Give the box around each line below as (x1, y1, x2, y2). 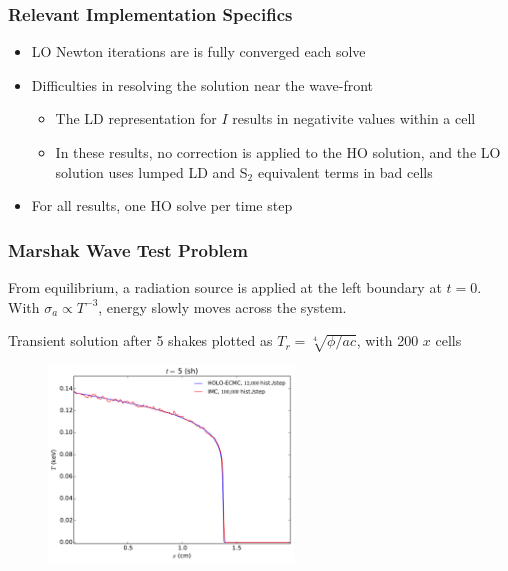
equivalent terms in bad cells (257, 161, 433, 182)
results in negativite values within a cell (232, 108, 476, 129)
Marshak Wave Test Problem (8, 237, 248, 262)
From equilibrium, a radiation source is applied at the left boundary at (8, 277, 442, 297)
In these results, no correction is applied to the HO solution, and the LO (55, 142, 501, 162)
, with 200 (356, 330, 419, 351)
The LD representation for (55, 108, 217, 129)
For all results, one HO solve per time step (31, 195, 293, 216)
